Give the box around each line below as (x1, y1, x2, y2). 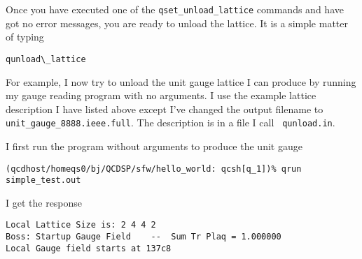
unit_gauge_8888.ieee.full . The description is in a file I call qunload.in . (6, 115, 335, 130)
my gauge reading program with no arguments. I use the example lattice (6, 88, 316, 103)
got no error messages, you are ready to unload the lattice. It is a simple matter (6, 15, 349, 30)
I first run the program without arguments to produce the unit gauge (6, 138, 302, 153)
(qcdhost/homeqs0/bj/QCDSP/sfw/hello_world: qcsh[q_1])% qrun (6, 163, 302, 174)
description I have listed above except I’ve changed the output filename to (6, 101, 323, 116)
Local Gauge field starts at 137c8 (6, 243, 172, 253)
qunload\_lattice (6, 54, 86, 64)
